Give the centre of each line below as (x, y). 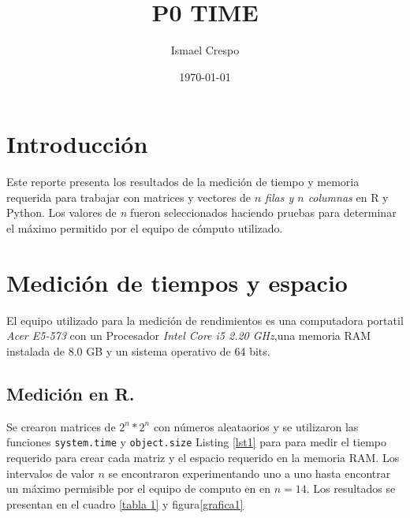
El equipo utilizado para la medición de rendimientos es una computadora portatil (205, 320)
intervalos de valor (50, 473)
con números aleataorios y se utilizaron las (256, 426)
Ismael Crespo (205, 50)
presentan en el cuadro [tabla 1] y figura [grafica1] (125, 503)
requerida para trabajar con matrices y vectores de (129, 197)
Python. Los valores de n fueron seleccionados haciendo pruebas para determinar (201, 212)
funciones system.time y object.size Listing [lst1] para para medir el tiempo (197, 442)
